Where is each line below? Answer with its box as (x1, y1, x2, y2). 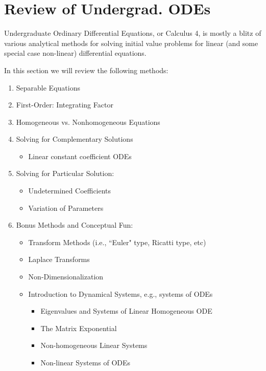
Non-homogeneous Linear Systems (40, 340, 148, 351)
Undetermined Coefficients (28, 185, 111, 196)
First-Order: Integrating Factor (16, 99, 113, 110)
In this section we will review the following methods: (4, 64, 168, 75)
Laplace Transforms (28, 254, 90, 265)
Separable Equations (16, 82, 80, 93)
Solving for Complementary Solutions (16, 134, 133, 144)
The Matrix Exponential (40, 322, 117, 333)
